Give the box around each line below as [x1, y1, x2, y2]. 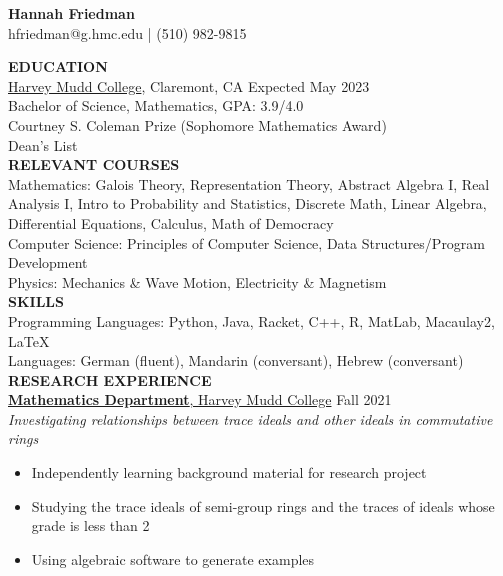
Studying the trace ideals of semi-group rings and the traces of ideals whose [31, 495, 495, 516]
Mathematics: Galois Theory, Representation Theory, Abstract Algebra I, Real [8, 173, 490, 194]
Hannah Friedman [8, 3, 135, 23]
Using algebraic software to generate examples [31, 548, 315, 569]
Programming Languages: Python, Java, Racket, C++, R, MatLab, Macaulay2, [8, 310, 495, 331]
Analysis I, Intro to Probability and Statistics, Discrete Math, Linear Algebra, [8, 193, 487, 214]
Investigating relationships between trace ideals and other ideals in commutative [8, 408, 493, 429]
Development [8, 252, 88, 273]
